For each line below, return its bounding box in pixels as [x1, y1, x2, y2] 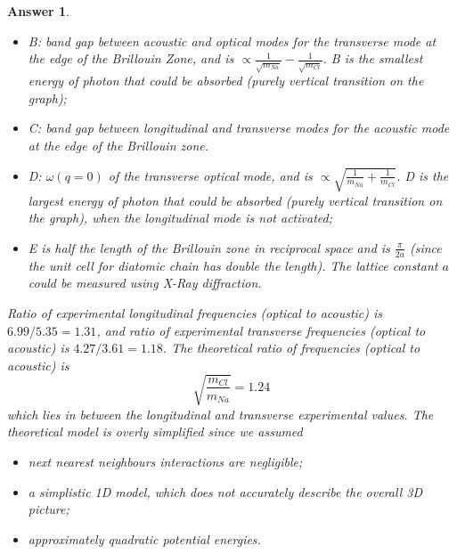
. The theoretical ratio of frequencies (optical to [162, 338, 420, 357]
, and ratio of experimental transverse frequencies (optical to [96, 321, 426, 339]
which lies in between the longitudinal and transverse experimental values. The [7, 404, 434, 423]
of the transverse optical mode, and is [108, 166, 313, 184]
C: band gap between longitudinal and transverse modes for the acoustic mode [28, 118, 450, 137]
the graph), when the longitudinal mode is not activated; [28, 208, 332, 227]
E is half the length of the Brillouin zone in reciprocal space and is [28, 238, 390, 257]
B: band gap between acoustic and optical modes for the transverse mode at [28, 31, 437, 50]
